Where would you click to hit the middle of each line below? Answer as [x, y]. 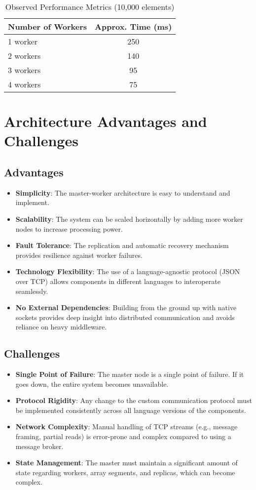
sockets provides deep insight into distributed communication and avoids [125, 317]
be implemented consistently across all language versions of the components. [131, 410]
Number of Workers [48, 26]
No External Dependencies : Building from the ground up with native [126, 307]
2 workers [24, 56]
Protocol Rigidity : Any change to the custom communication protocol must [134, 400]
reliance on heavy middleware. [61, 327]
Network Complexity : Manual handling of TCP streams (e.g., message [127, 427]
